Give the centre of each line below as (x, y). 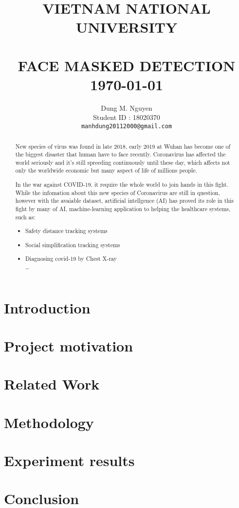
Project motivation (69, 345)
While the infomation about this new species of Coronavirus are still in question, (118, 192)
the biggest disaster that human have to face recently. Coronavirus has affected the (120, 154)
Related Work (52, 384)
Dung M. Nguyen (127, 107)
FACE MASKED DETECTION (127, 65)
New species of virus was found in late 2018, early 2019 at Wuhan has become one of (123, 146)
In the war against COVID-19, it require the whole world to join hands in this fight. (122, 185)
